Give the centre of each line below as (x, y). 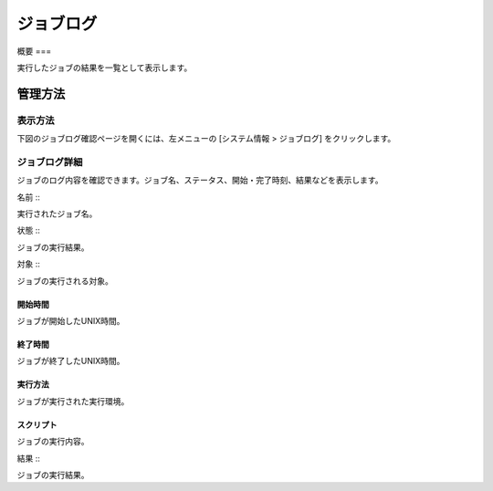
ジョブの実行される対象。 (65, 281)
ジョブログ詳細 (50, 162)
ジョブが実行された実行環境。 (73, 401)
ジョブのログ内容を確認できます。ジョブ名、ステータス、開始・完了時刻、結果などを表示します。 (200, 180)
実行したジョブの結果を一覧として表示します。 (105, 68)
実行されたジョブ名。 (57, 214)
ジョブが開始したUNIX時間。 (71, 320)
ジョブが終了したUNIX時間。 (71, 361)
